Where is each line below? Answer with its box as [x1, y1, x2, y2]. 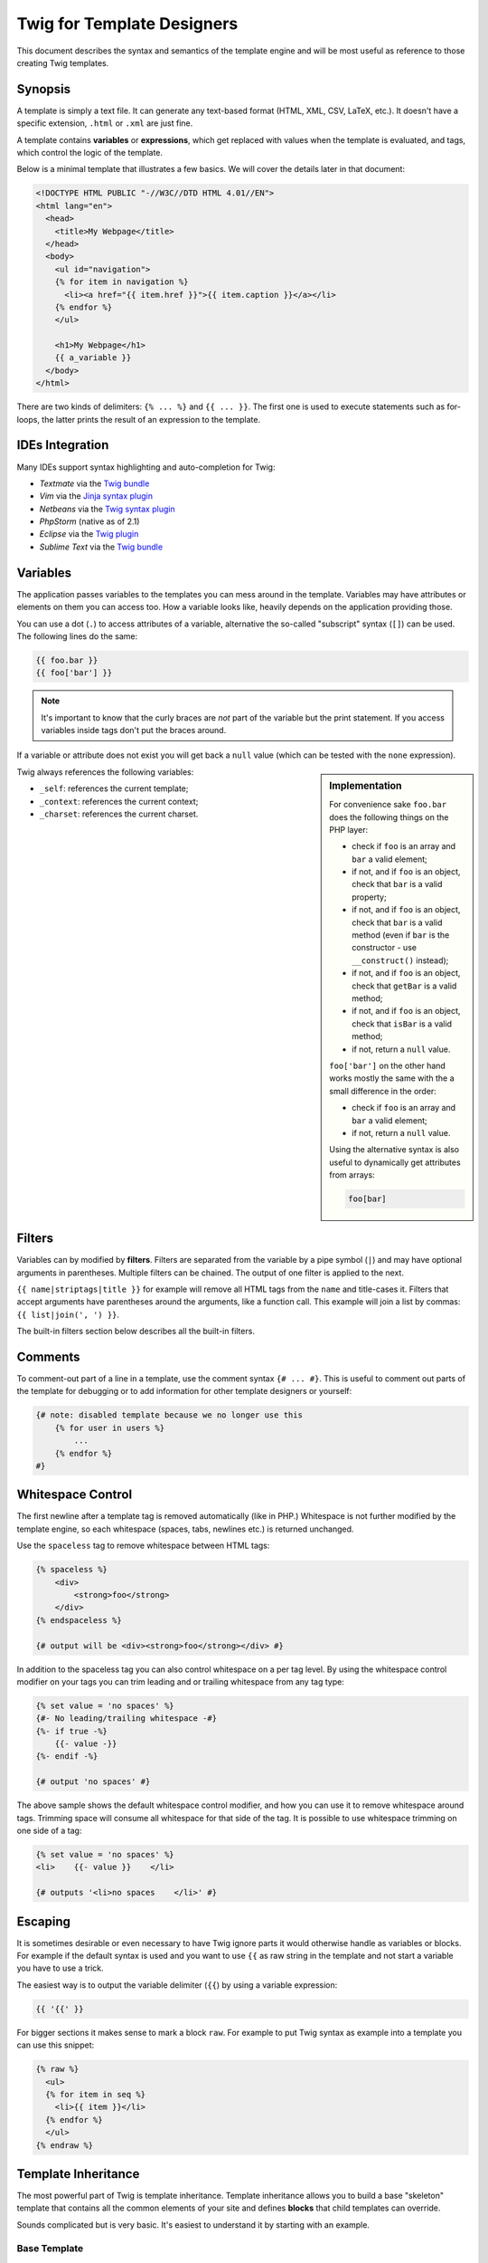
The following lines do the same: [16, 630, 138, 642]
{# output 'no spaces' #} [35, 1777, 151, 1787]
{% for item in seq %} [45, 2089, 146, 2099]
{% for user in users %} [54, 1422, 165, 1433]
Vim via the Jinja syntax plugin [39, 491, 154, 501]
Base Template [16, 2241, 84, 2254]
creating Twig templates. [16, 57, 109, 68]
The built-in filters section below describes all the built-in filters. [16, 1326, 255, 1337]
